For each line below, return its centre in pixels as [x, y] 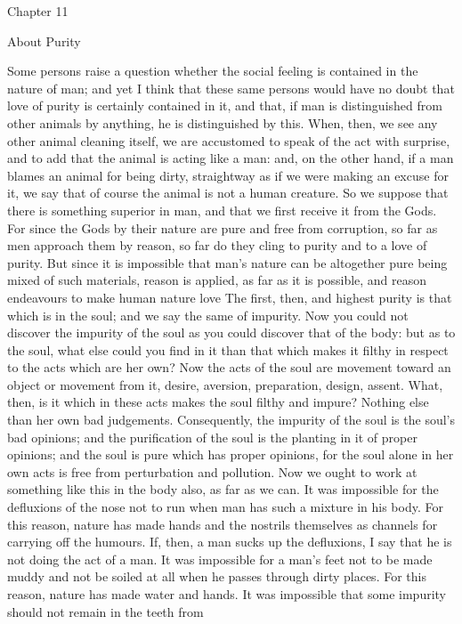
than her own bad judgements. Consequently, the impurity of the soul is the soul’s [231, 420]
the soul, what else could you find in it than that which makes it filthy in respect [228, 349]
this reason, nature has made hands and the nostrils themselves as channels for [223, 524]
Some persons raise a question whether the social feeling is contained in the [213, 71]
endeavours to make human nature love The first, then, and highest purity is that [230, 297]
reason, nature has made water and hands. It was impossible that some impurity [227, 594]
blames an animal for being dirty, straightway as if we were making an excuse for [228, 175]
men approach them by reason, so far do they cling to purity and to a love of [217, 245]
